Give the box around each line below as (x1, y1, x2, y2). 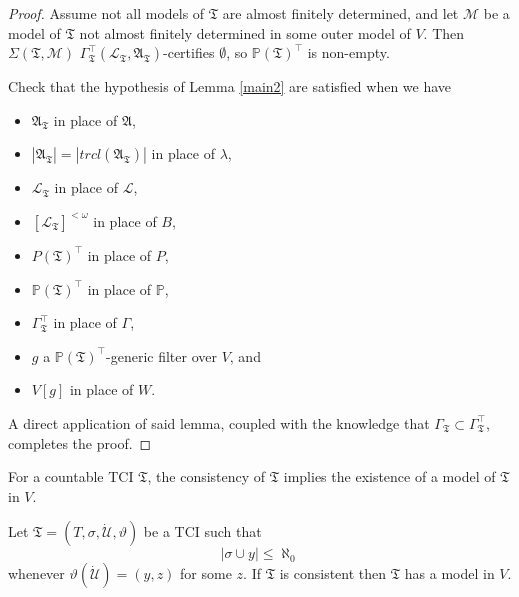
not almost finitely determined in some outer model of (79, 22, 411, 43)
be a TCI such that (143, 521, 262, 542)
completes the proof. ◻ (8, 432, 152, 453)
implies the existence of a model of (283, 466, 496, 487)
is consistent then (279, 563, 387, 584)
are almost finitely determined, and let (222, 3, 459, 23)
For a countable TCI (8, 466, 134, 487)
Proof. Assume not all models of (8, 3, 205, 23)
